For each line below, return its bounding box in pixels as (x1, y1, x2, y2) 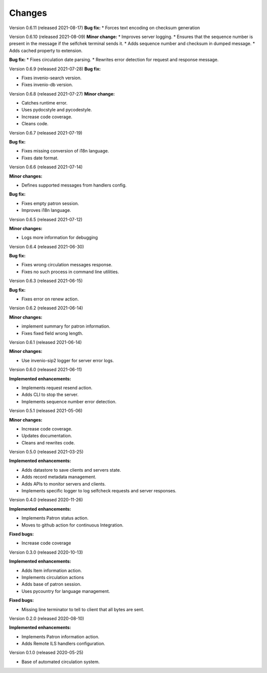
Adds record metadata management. (21, 474, 96, 480)
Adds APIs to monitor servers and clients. (21, 481, 106, 487)
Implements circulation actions (21, 574, 84, 580)
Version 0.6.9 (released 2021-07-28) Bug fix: (9, 66, 101, 72)
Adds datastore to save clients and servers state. (21, 467, 121, 473)
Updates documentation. (21, 433, 72, 439)
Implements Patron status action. (21, 515, 89, 521)
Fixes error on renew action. (21, 296, 79, 302)
